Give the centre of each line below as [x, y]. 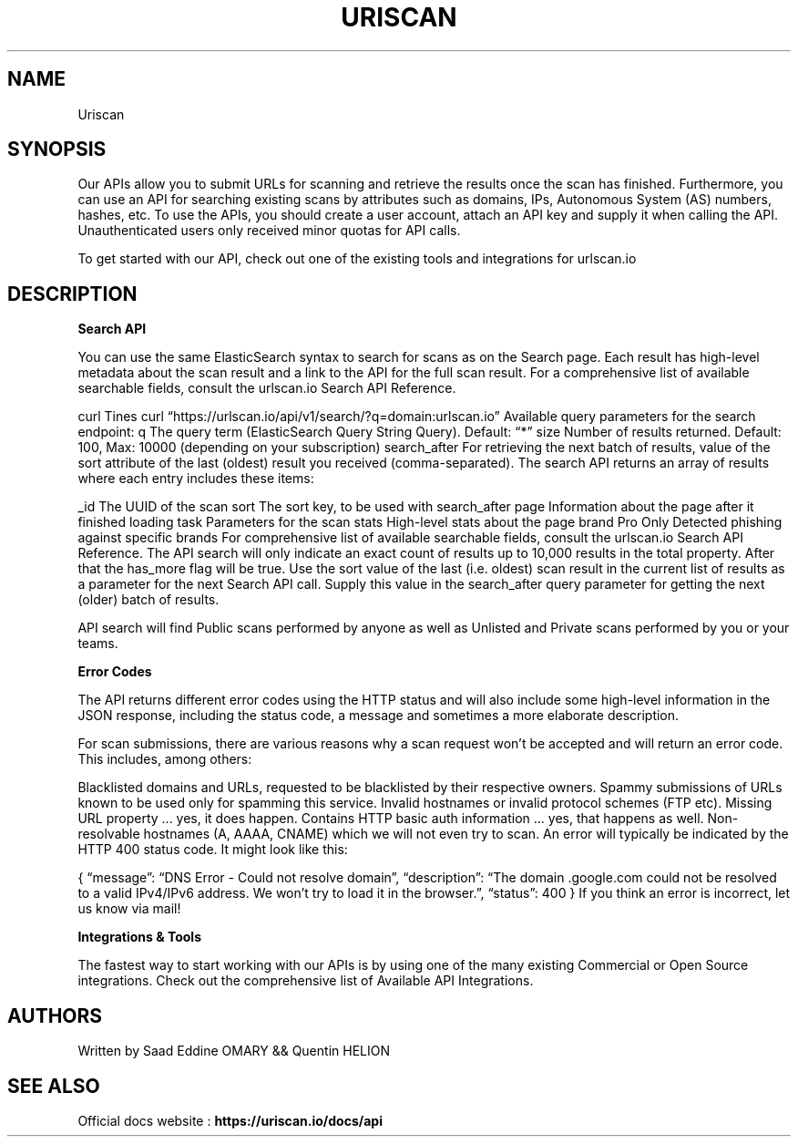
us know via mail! [129, 909]
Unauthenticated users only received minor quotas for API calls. [269, 231]
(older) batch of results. [148, 600]
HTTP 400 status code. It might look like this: [213, 850]
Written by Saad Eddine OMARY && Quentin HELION [234, 1051]
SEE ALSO [54, 1086]
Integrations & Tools [140, 937]
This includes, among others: [165, 759]
